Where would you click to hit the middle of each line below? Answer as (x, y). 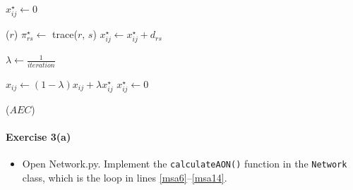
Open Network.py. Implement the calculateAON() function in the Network (185, 164)
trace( (65, 34)
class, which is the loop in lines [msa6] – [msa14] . (125, 177)
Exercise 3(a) (38, 136)
